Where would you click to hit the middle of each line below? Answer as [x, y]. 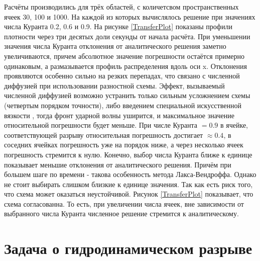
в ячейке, [234, 125]
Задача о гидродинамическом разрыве [128, 248]
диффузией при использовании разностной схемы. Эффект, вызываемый [114, 85]
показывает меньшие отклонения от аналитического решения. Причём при [118, 164]
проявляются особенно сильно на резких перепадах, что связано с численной [122, 76]
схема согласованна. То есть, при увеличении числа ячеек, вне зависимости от [124, 203]
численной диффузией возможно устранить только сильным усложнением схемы [127, 95]
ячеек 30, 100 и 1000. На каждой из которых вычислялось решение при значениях [130, 16]
